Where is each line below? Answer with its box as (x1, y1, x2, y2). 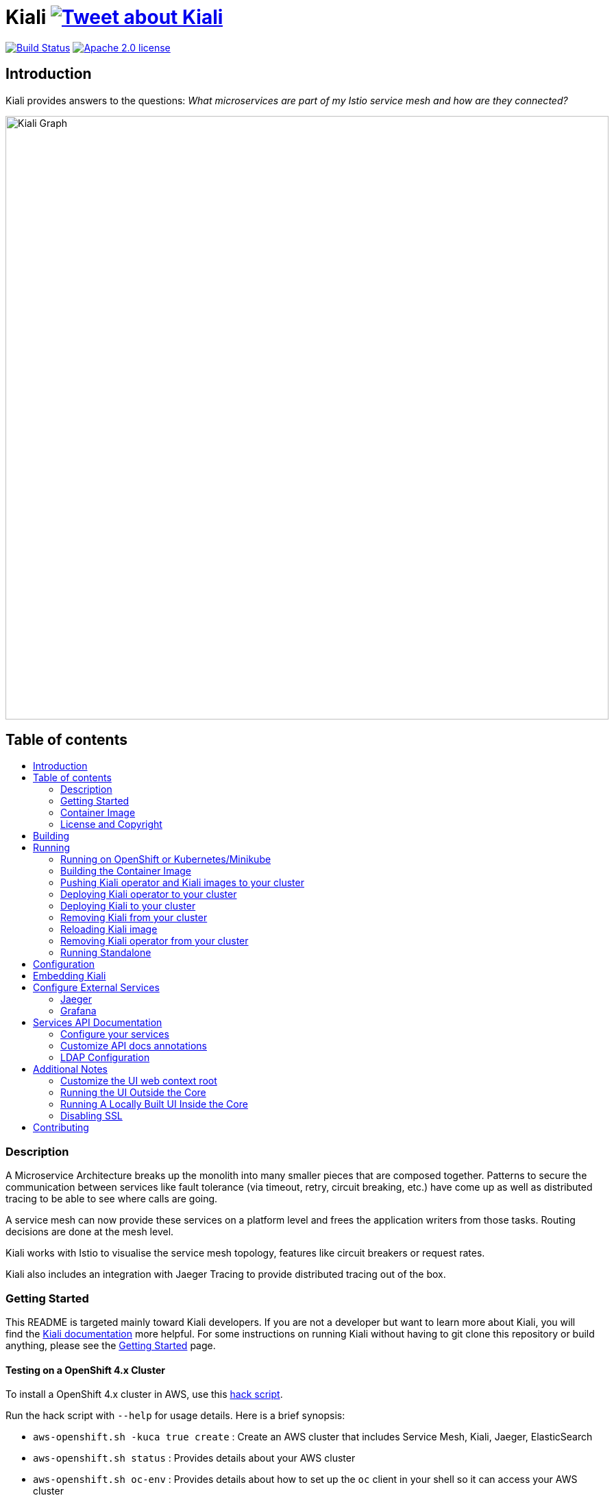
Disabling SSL (60, 1110, 123, 1122)
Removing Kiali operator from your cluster (60, 935, 249, 947)
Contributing (33, 1121, 89, 1134)
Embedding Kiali (33, 970, 106, 982)
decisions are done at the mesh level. (5, 1226, 174, 1238)
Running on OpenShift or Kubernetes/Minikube (60, 853, 271, 866)
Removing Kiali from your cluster (60, 912, 208, 924)
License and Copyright (60, 818, 162, 831)
